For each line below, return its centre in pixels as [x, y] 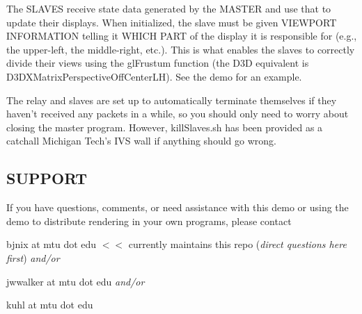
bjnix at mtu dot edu [52, 244]
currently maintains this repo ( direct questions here [237, 244]
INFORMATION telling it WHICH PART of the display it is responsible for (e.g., [182, 36]
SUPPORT [47, 178]
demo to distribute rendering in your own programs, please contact [149, 221]
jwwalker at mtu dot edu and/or [76, 281]
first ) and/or [33, 257]
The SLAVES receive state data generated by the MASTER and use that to [169, 8]
